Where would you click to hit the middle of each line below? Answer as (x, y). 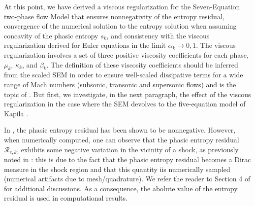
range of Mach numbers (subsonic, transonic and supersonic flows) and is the (120, 84)
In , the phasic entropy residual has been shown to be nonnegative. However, (120, 130)
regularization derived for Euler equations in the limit (85, 45)
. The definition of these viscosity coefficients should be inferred (142, 64)
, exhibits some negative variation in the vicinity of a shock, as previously (128, 149)
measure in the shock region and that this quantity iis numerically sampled (117, 169)
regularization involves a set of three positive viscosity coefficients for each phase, (126, 54)
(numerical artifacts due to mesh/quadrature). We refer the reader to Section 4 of (127, 179)
